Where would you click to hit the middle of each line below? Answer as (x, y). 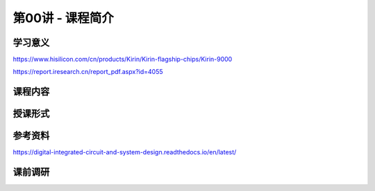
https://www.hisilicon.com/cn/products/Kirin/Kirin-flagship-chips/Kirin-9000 (123, 60)
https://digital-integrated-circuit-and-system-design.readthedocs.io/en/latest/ (125, 152)
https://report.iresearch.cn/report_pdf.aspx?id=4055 (88, 72)
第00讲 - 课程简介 (64, 18)
